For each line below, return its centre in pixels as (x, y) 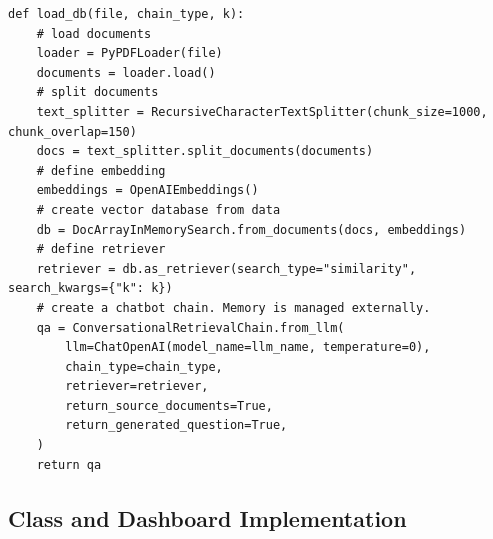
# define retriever (101, 249)
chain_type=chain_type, (144, 366)
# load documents (94, 33)
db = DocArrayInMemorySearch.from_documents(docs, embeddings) (251, 229)
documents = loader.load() (126, 72)
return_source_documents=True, (169, 405)
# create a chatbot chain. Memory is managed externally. (233, 307)
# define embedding (101, 170)
